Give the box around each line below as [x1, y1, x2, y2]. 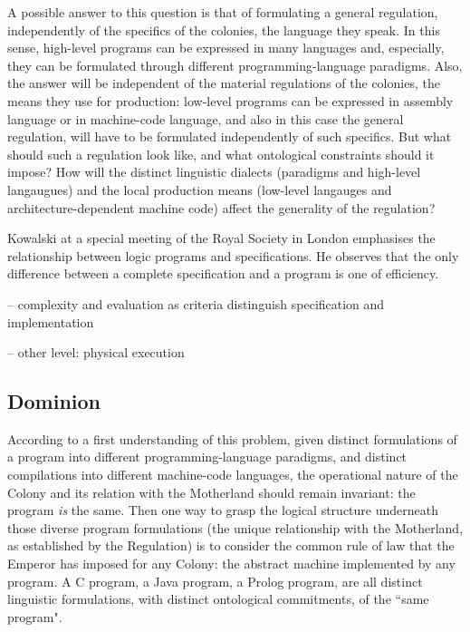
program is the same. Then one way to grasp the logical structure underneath [7, 501, 438, 520]
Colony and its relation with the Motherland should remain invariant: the [7, 482, 416, 501]
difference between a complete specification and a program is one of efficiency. [7, 264, 439, 283]
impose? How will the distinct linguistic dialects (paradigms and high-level [7, 162, 421, 181]
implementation [7, 312, 94, 331]
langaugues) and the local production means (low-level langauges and [7, 180, 392, 199]
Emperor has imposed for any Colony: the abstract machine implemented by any [7, 554, 456, 573]
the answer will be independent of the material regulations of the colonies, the [7, 73, 440, 92]
